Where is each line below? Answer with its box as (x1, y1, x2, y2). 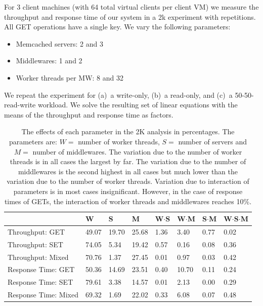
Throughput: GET (8, 226, 65, 237)
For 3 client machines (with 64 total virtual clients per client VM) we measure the (4, 2, 259, 12)
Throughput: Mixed (8, 251, 69, 262)
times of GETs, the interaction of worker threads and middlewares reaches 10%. (4, 196, 252, 206)
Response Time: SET (8, 277, 73, 287)
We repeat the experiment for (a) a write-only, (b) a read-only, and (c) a (4, 89, 233, 100)
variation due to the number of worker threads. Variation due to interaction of (7, 176, 249, 186)
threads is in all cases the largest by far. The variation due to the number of (10, 156, 246, 167)
